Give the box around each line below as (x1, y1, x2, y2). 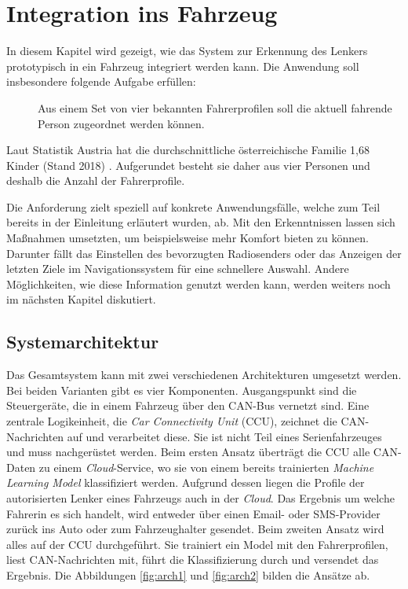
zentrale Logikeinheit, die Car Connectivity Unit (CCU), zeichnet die (6, 413, 337, 429)
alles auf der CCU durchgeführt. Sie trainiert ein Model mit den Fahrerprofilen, (6, 536, 388, 552)
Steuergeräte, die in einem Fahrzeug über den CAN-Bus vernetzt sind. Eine (6, 397, 370, 414)
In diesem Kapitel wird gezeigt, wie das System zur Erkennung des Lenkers (6, 42, 368, 59)
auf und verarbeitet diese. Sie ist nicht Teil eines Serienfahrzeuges (67, 428, 382, 444)
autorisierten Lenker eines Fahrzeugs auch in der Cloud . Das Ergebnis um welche (6, 489, 395, 506)
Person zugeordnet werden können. (38, 115, 205, 131)
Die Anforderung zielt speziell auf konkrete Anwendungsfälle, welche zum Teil (6, 198, 381, 215)
